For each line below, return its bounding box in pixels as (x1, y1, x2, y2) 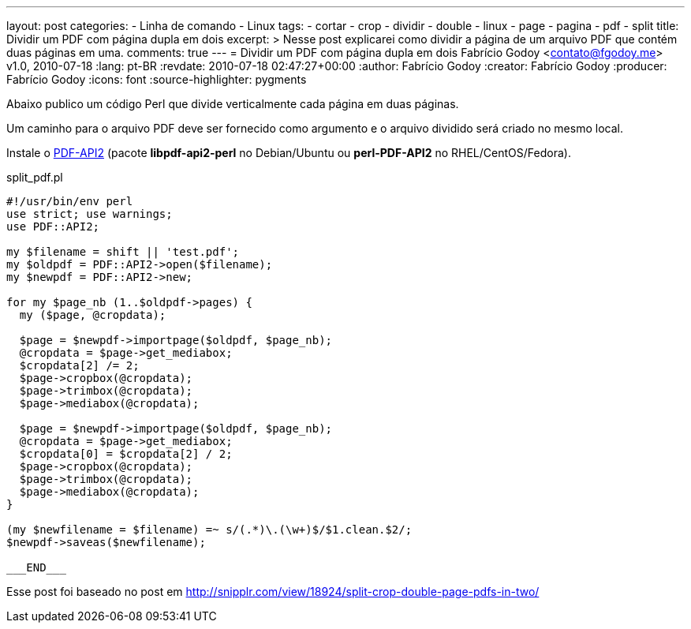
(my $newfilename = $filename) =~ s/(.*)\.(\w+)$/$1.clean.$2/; (6, 523, 413, 536)
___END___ (6, 561, 66, 574)
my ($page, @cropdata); (19, 309, 166, 321)
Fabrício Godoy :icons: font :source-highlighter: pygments (6, 73, 307, 86)
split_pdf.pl (6, 170, 63, 184)
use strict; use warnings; (6, 208, 173, 220)
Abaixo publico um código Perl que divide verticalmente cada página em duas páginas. (6, 97, 459, 110)
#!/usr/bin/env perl (6, 195, 133, 208)
